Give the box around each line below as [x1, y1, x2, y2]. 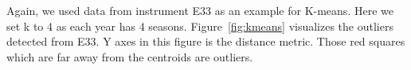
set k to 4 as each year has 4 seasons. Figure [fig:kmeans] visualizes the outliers [6, 17, 393, 34]
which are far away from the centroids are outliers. [6, 48, 253, 64]
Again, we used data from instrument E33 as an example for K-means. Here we [6, 2, 393, 18]
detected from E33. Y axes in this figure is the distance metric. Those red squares [6, 33, 405, 50]
